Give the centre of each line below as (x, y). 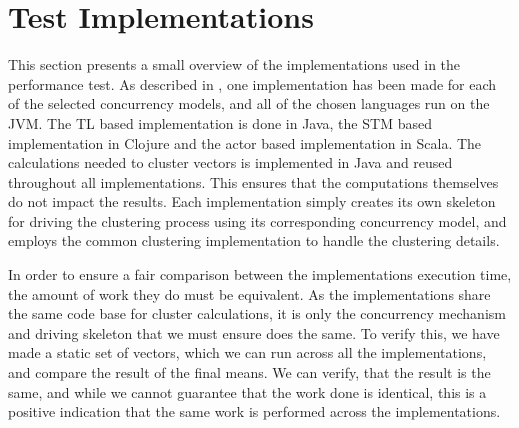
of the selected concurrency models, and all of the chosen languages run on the (249, 103)
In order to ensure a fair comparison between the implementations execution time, (260, 274)
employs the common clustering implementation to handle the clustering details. (254, 240)
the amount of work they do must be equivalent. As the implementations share (249, 293)
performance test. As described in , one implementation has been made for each (252, 83)
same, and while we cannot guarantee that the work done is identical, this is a (247, 391)
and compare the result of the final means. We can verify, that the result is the (249, 372)
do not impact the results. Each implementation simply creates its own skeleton (252, 201)
